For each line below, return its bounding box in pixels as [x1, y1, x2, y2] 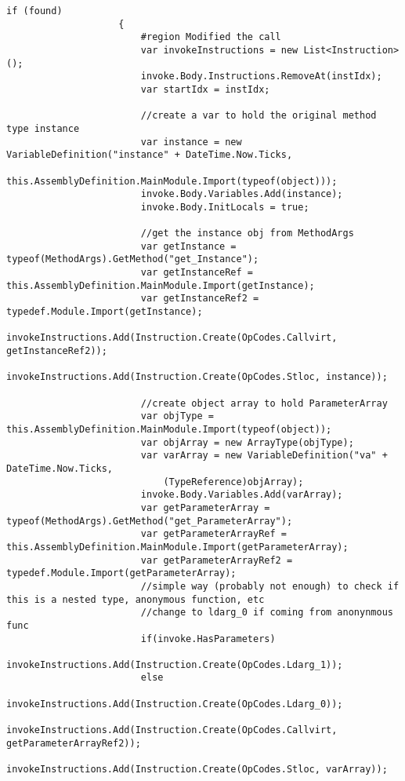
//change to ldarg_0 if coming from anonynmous [140, 607, 393, 619]
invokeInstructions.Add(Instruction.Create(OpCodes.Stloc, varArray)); [6, 764, 388, 776]
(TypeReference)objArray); [163, 476, 304, 487]
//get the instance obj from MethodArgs [140, 228, 354, 239]
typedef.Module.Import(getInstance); [6, 306, 203, 318]
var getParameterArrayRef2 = [140, 554, 293, 566]
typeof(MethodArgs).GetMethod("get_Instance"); [6, 254, 259, 265]
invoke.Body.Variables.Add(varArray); [140, 489, 343, 501]
